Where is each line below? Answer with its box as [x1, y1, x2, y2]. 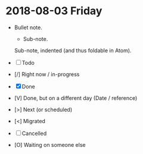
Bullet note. [14, 24, 43, 31]
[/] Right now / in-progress [14, 70, 80, 78]
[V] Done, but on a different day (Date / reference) [14, 94, 138, 102]
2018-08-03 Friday [5, 4, 102, 18]
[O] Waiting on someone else [14, 141, 86, 148]
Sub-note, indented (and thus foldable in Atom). [14, 46, 132, 54]
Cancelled [21, 130, 47, 137]
